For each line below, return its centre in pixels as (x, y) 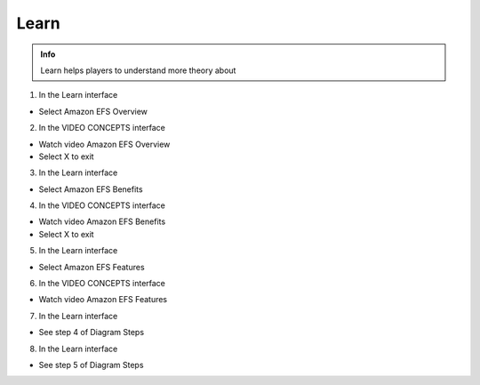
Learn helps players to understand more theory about (138, 70)
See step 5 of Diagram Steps (91, 365)
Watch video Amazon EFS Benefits (102, 221)
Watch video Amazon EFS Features (103, 300)
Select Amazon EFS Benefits (91, 189)
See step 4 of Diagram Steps (92, 333)
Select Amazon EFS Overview (93, 111)
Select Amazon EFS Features (92, 267)
